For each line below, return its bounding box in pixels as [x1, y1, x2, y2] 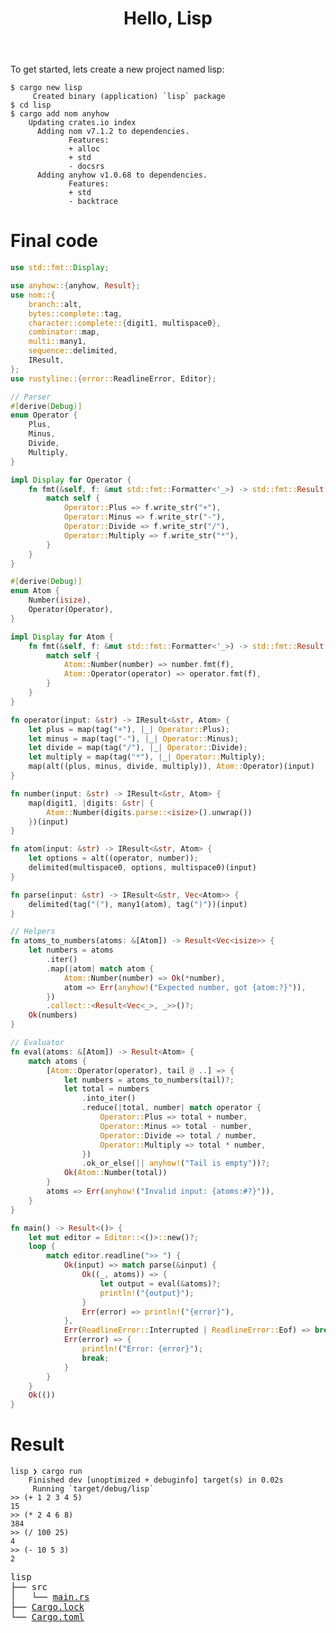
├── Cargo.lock [10, 1602, 85, 1613]
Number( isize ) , [28, 595, 92, 606]
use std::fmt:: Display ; [10, 263, 110, 273]
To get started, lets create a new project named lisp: [10, 63, 225, 76]
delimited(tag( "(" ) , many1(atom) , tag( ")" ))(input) [28, 899, 248, 909]
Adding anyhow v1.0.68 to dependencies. [36, 170, 208, 181]
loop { [28, 1242, 56, 1252]
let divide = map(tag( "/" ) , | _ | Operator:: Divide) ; [28, 743, 248, 753]
